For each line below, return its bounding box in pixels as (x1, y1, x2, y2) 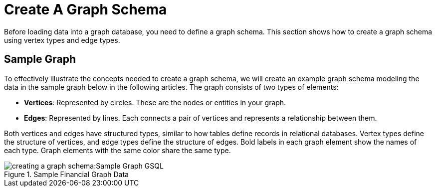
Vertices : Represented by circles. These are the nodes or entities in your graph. (24, 98, 286, 107)
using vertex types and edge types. (4, 35, 120, 44)
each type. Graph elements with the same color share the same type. (4, 146, 231, 155)
